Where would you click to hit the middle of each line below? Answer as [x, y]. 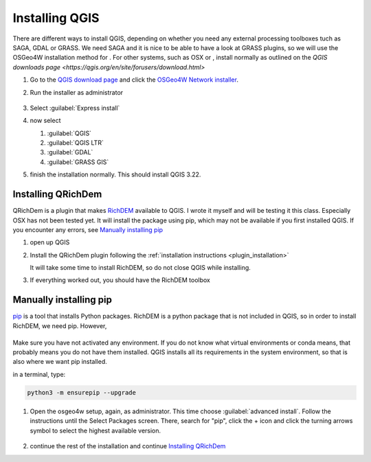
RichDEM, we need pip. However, [60, 325]
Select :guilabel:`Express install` [75, 108]
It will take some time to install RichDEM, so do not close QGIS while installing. [140, 268]
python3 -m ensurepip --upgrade [82, 392]
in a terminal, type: [39, 374]
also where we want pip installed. [60, 362]
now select [45, 121]
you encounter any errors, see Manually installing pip [88, 229]
